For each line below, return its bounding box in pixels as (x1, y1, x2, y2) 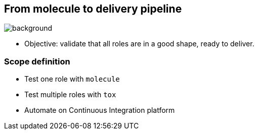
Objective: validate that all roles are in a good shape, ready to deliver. (24, 39, 254, 48)
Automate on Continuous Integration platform (24, 106, 175, 115)
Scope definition (4, 56, 70, 66)
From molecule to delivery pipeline (4, 3, 182, 15)
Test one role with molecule (24, 75, 120, 84)
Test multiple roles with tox (24, 90, 116, 99)
